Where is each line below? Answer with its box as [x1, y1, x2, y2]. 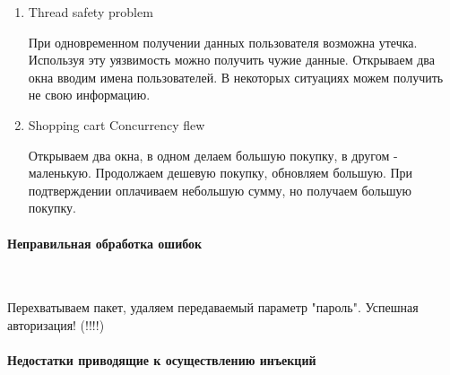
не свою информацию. [28, 85, 151, 104]
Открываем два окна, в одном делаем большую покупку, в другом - [28, 145, 398, 164]
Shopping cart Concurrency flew [28, 115, 205, 134]
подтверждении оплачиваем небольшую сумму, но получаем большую [28, 180, 412, 199]
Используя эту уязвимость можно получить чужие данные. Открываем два [28, 50, 436, 69]
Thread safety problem [28, 3, 153, 21]
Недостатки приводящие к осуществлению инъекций [7, 351, 316, 370]
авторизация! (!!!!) [7, 315, 105, 334]
